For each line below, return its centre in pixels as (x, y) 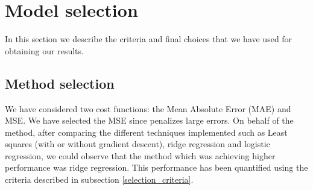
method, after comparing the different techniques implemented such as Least (146, 132)
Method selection (60, 83)
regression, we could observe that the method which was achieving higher (140, 155)
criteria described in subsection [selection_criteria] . (99, 179)
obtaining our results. (44, 50)
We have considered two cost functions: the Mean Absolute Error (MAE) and (148, 108)
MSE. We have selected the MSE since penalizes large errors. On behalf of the (149, 120)
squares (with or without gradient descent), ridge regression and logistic (138, 144)
